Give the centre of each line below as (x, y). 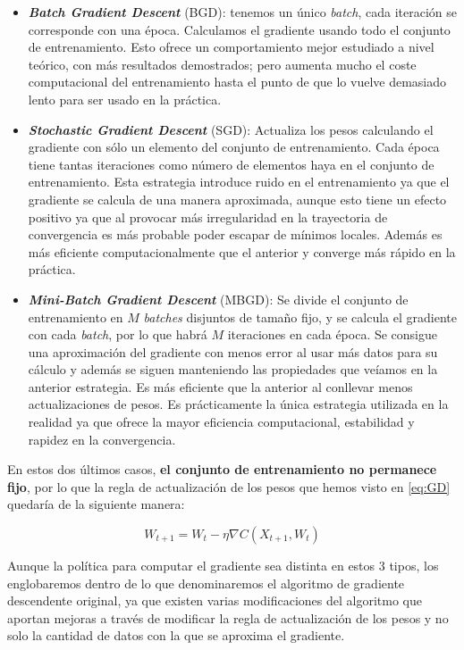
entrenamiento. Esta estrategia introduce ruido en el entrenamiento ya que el (239, 182)
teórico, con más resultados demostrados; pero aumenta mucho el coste (222, 64)
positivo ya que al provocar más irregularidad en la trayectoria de (208, 217)
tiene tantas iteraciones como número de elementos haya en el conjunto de (231, 164)
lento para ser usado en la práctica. (125, 99)
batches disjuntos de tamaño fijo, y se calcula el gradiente (300, 317)
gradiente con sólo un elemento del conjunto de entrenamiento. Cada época (234, 147)
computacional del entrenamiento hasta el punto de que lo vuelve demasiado (237, 82)
